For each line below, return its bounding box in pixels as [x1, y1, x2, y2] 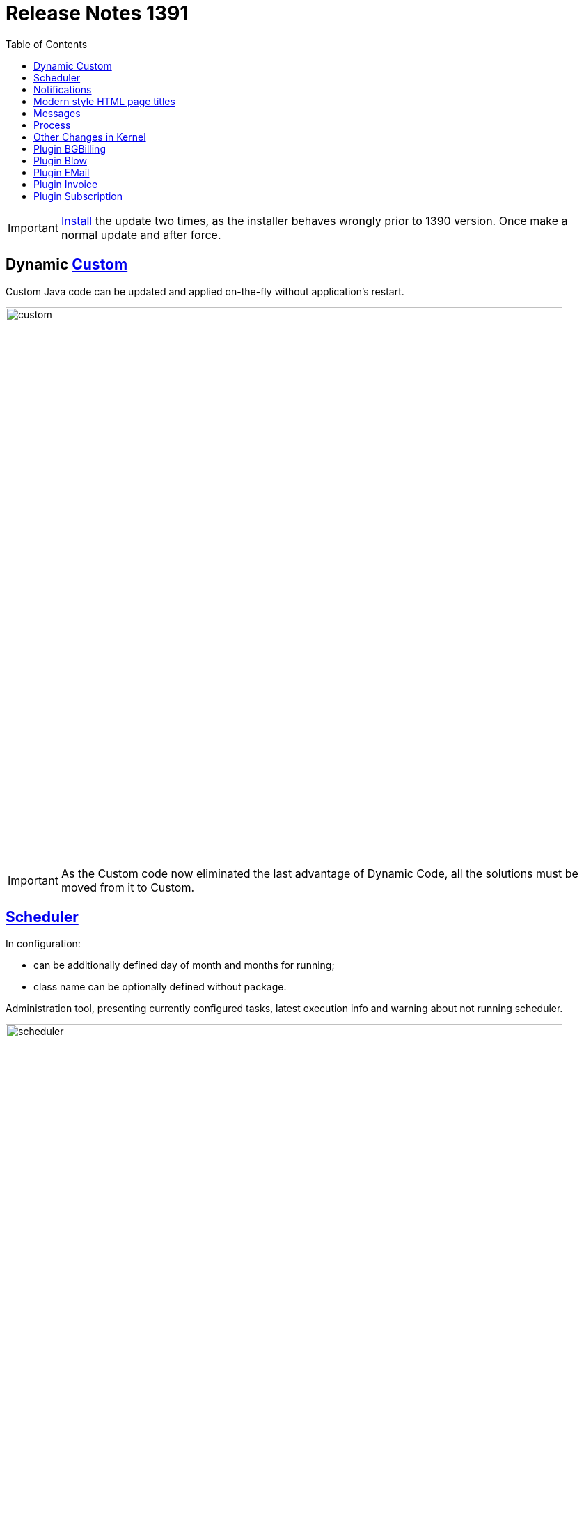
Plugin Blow [33, 154, 87, 166]
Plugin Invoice [33, 178, 98, 190]
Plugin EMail [33, 166, 90, 178]
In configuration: [6, 938, 81, 950]
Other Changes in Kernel [33, 130, 146, 143]
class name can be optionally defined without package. [33, 981, 287, 993]
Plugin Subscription [33, 189, 123, 202]
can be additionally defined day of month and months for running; [33, 959, 335, 972]
